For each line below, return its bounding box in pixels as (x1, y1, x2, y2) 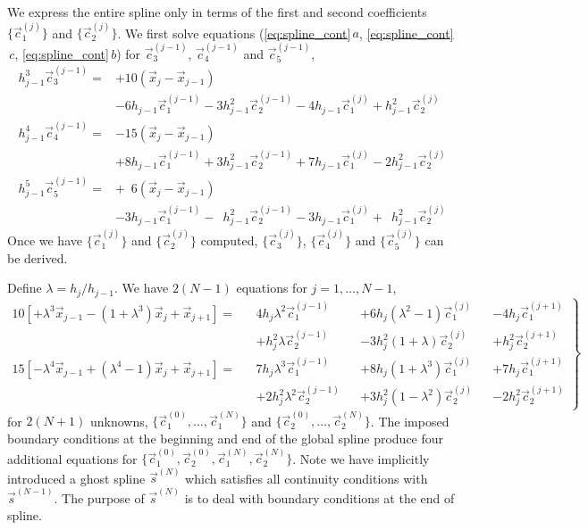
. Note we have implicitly (292, 449, 430, 468)
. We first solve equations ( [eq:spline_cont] (117, 23, 351, 42)
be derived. (7, 248, 68, 267)
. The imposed (370, 411, 449, 430)
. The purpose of (54, 488, 145, 507)
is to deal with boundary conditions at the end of (184, 488, 455, 507)
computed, (200, 231, 258, 250)
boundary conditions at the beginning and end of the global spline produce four (7, 428, 444, 447)
